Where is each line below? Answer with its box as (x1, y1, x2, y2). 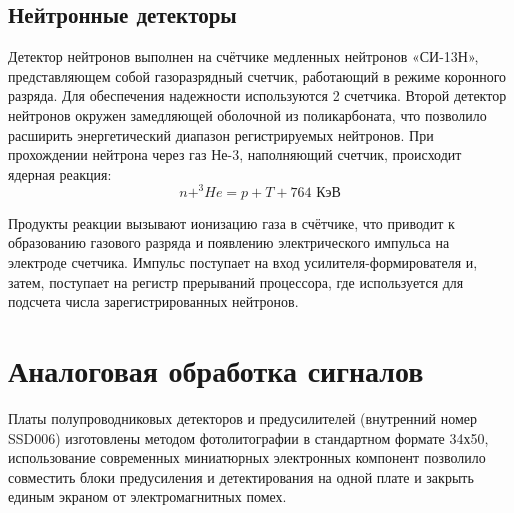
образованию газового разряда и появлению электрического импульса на (8, 232, 450, 253)
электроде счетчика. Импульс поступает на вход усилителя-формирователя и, (8, 252, 478, 273)
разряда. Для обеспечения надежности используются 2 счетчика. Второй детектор (8, 85, 507, 106)
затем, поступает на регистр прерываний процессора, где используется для (8, 271, 464, 292)
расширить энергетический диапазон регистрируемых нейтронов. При (8, 124, 434, 145)
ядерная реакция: (8, 163, 112, 184)
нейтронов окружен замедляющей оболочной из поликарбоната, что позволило (8, 104, 487, 125)
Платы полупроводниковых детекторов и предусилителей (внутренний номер (8, 407, 478, 428)
